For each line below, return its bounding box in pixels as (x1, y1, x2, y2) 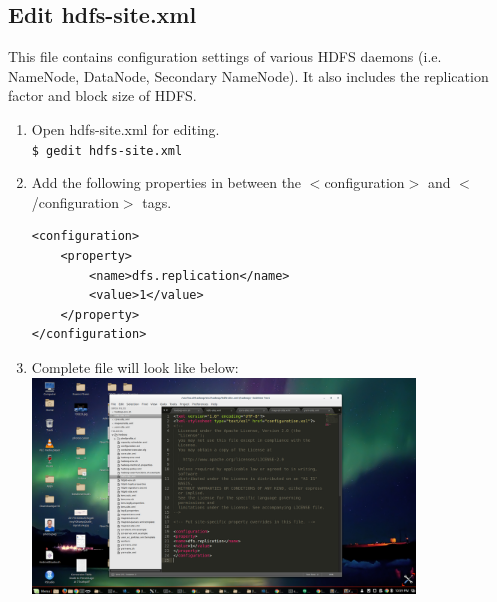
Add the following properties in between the (31, 172, 302, 193)
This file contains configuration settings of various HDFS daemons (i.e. (8, 46, 442, 67)
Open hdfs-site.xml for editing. (31, 118, 220, 139)
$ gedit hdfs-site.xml (31, 143, 183, 158)
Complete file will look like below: (31, 356, 239, 377)
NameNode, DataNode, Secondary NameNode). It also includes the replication (8, 65, 489, 86)
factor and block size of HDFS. (8, 85, 197, 106)
